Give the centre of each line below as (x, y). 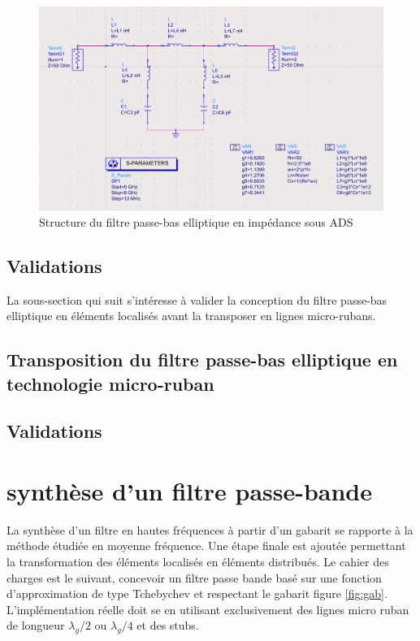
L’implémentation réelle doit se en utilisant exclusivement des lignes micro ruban (208, 609)
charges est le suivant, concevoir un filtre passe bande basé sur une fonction (194, 577)
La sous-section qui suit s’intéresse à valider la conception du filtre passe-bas (197, 299)
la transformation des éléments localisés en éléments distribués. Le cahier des (198, 561)
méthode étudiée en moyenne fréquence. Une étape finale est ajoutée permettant (206, 546)
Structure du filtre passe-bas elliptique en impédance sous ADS (196, 221)
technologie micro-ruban (110, 383)
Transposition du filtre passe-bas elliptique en (202, 359)
